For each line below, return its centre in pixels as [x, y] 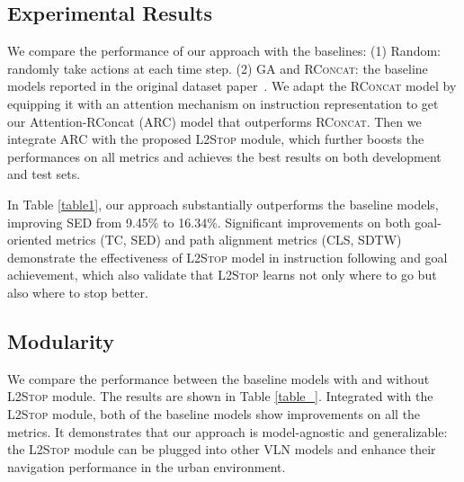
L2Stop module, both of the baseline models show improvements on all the [214, 413]
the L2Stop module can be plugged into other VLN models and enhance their [222, 449]
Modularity [61, 340]
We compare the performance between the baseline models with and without [219, 378]
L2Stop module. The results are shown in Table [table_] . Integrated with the [220, 396]
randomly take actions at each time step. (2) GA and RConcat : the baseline [218, 68]
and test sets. [44, 174]
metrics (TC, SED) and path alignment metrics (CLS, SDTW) [229, 240]
